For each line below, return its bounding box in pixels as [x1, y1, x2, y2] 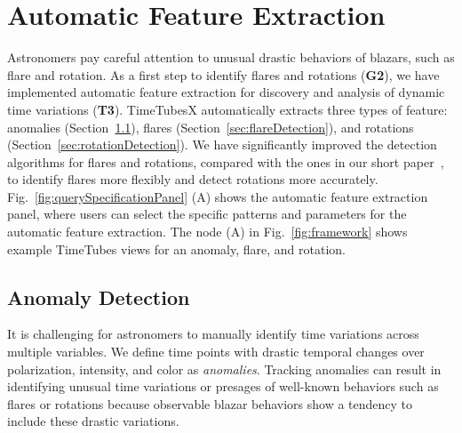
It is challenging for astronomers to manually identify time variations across [7, 325, 419, 343]
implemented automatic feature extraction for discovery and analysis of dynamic [7, 83, 445, 101]
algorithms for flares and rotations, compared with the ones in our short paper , [7, 152, 444, 171]
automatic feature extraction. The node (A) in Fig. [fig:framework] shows [7, 222, 408, 241]
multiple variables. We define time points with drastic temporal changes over [7, 342, 425, 361]
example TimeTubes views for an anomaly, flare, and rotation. [7, 239, 346, 258]
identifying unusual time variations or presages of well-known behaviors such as [7, 377, 439, 396]
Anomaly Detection [7, 283, 190, 310]
